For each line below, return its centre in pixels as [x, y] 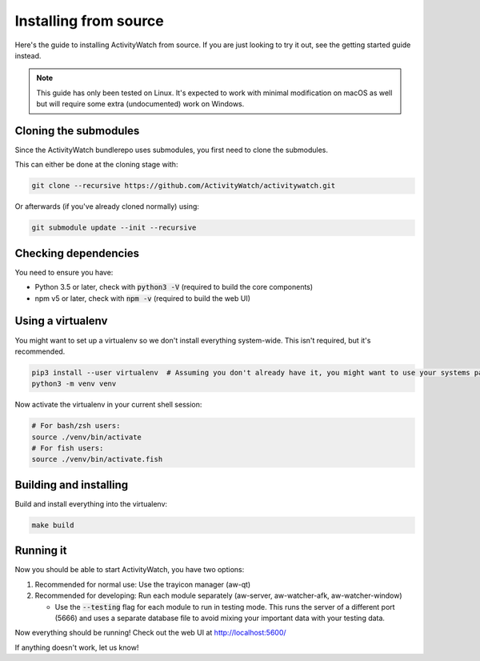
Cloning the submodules [77, 131]
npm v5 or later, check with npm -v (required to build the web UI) [143, 298]
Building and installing [71, 485]
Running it [41, 551]
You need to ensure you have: [64, 272]
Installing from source [89, 21]
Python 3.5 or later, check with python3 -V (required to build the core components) [174, 287]
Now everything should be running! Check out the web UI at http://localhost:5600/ [151, 633]
